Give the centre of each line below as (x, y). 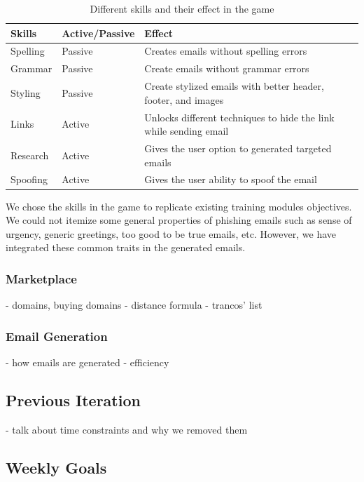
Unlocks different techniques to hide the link (239, 117)
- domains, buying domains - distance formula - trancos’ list (134, 305)
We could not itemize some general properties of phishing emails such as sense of (179, 220)
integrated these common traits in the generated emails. (126, 247)
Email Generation (57, 336)
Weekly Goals (56, 467)
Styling (26, 92)
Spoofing (29, 179)
